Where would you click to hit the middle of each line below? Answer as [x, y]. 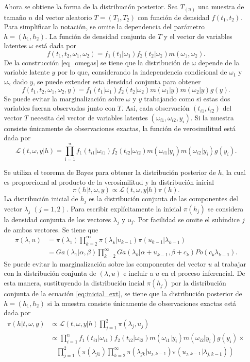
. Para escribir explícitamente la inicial [124, 208]
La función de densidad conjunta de [102, 36]
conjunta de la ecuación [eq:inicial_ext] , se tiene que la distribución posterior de [123, 294]
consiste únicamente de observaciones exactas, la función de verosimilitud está [120, 128]
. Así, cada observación [156, 108]
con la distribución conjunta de [50, 273]
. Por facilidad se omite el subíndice [187, 219]
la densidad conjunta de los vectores [58, 219]
